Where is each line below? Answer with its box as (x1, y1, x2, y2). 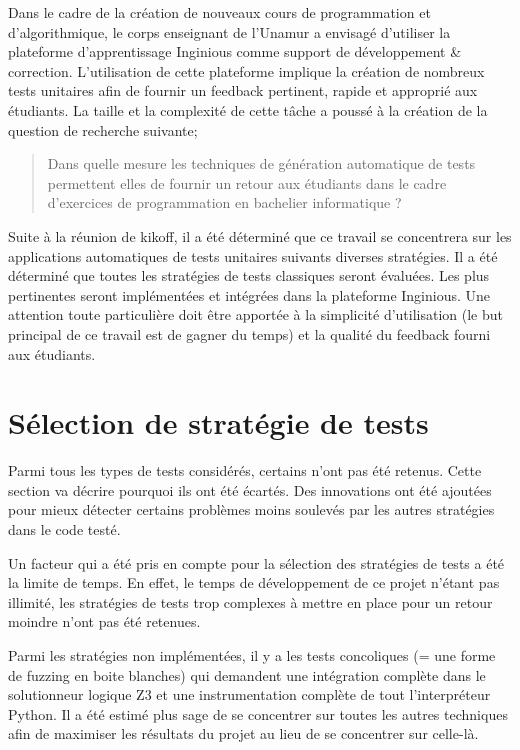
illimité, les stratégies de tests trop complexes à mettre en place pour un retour (8, 591, 493, 612)
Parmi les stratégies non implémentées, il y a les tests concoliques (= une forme (8, 644, 496, 665)
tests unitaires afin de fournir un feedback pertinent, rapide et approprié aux (8, 80, 478, 101)
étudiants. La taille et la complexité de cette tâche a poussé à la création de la (8, 99, 488, 120)
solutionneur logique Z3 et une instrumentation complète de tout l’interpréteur (8, 684, 491, 705)
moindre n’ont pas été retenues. (8, 611, 201, 632)
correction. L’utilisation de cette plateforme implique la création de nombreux (8, 60, 485, 81)
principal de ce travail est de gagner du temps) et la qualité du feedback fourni (8, 323, 491, 344)
